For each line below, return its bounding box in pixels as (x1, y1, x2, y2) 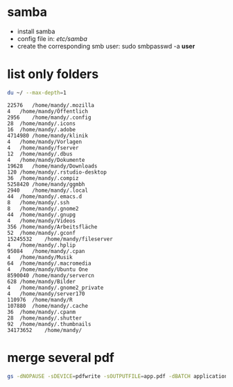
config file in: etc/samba (17, 34, 88, 42)
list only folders (7, 67, 99, 82)
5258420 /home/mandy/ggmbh (7, 181, 85, 188)
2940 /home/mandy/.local (7, 187, 89, 194)
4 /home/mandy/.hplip (7, 241, 76, 249)
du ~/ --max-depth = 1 (7, 89, 67, 96)
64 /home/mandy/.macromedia (7, 260, 92, 267)
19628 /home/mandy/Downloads (7, 163, 98, 170)
